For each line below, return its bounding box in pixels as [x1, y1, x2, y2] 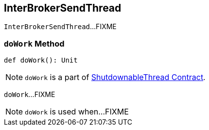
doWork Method [4, 38, 65, 49]
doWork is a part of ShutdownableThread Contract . [25, 72, 206, 82]
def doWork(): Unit [4, 56, 78, 65]
